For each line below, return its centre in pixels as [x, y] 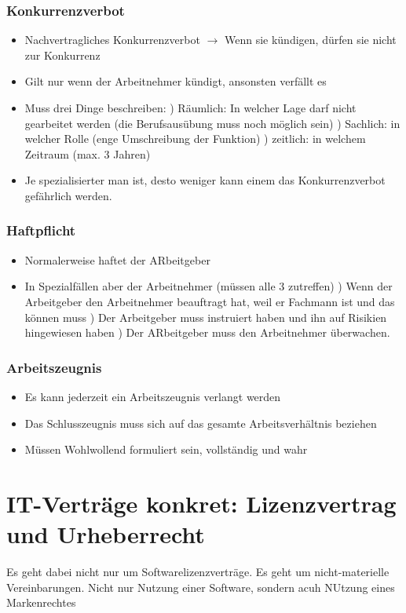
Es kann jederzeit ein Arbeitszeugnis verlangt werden [153, 396]
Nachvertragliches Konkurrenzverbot [112, 40]
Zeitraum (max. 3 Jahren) [88, 153]
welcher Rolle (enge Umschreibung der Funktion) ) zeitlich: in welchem [195, 139]
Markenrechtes [41, 602]
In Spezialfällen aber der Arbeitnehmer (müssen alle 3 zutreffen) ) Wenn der [208, 286]
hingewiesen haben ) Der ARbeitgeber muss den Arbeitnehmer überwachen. [207, 332]
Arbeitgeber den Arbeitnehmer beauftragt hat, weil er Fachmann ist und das [210, 301]
